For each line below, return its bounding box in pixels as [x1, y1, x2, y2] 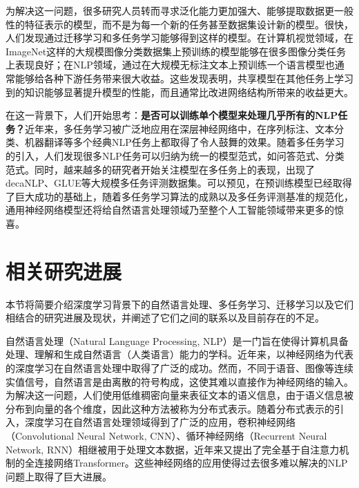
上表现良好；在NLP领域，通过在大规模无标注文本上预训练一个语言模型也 [6, 57, 335, 72]
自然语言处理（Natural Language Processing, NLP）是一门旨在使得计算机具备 [6, 333, 349, 348]
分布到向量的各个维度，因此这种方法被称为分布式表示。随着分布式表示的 [6, 401, 334, 415]
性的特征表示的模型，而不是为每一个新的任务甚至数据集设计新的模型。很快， [6, 17, 353, 31]
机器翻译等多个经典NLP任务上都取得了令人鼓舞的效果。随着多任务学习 [24, 135, 345, 149]
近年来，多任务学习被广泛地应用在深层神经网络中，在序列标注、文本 [25, 121, 334, 135]
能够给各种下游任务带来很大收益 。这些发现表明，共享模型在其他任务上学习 [14, 71, 353, 85]
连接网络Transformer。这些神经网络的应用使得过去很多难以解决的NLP [34, 456, 348, 470]
